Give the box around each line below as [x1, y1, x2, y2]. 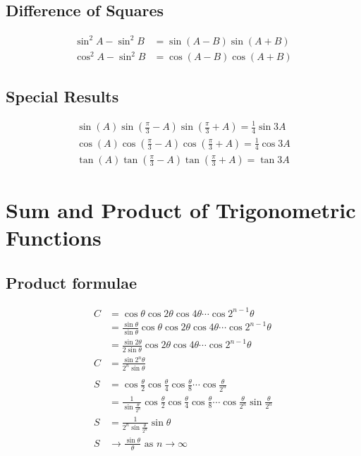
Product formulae [6, 271, 137, 293]
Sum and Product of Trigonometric [6, 195, 356, 224]
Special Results [6, 85, 119, 107]
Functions [6, 222, 102, 251]
